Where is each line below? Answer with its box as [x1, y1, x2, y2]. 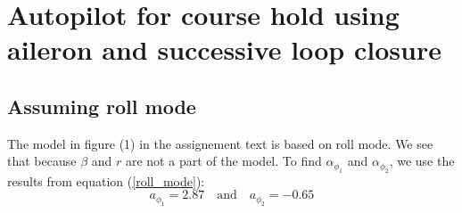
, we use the [389, 152, 455, 170]
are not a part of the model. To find [125, 152, 322, 170]
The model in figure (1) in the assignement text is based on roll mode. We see [7, 134, 433, 152]
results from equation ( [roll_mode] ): [7, 171, 205, 190]
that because [7, 152, 77, 170]
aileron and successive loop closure [7, 31, 441, 68]
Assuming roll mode [7, 92, 196, 119]
